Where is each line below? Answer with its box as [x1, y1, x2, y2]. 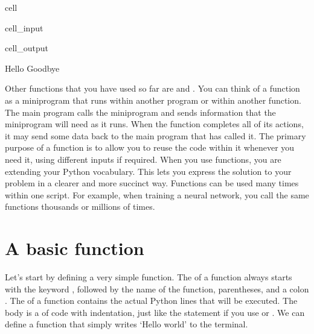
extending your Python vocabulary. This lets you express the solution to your [5, 165, 292, 177]
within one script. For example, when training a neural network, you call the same [5, 188, 309, 201]
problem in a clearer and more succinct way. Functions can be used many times [5, 177, 299, 189]
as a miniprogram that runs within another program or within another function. [5, 93, 301, 106]
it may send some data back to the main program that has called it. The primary [5, 129, 306, 142]
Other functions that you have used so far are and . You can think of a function [5, 82, 300, 95]
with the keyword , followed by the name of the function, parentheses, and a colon [5, 282, 309, 295]
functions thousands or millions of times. [5, 200, 155, 213]
